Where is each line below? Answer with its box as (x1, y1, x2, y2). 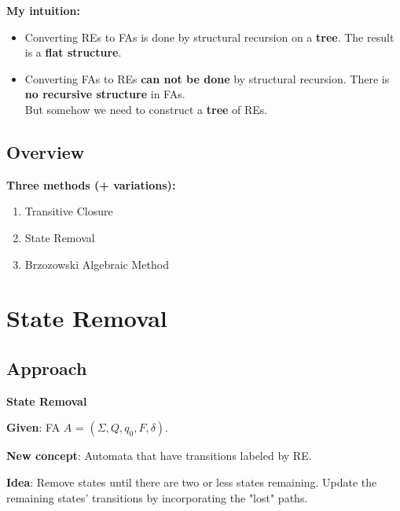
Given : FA (6, 419, 61, 436)
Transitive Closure (24, 203, 113, 219)
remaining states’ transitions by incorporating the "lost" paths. (6, 489, 308, 505)
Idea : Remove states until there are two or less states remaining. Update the (6, 473, 377, 490)
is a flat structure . (24, 44, 122, 61)
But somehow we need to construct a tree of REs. (24, 101, 268, 117)
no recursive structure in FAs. (24, 86, 185, 102)
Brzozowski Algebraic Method (24, 256, 169, 272)
